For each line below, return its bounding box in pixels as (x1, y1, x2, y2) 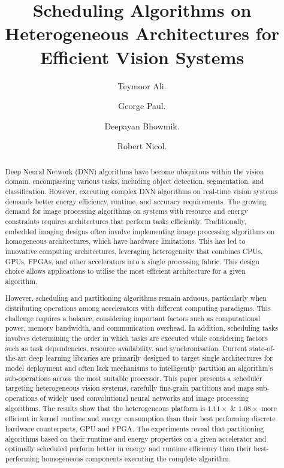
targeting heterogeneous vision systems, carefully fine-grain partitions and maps (5, 383, 254, 393)
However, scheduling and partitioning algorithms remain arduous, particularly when (5, 293, 267, 303)
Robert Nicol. (117, 140, 167, 152)
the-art (5, 353, 27, 363)
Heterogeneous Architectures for (4, 21, 280, 46)
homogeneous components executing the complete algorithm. (41, 453, 231, 463)
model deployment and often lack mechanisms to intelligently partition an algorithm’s (5, 363, 273, 373)
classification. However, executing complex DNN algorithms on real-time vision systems (5, 186, 278, 196)
